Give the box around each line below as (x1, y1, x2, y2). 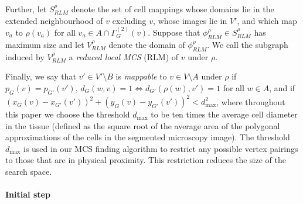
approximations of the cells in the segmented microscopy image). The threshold (5, 131, 290, 143)
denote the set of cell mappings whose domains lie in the (71, 3, 274, 15)
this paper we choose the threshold (5, 108, 130, 120)
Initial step (5, 188, 50, 200)
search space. (5, 165, 52, 178)
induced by (5, 50, 45, 63)
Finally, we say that (5, 70, 76, 82)
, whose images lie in (153, 14, 227, 26)
